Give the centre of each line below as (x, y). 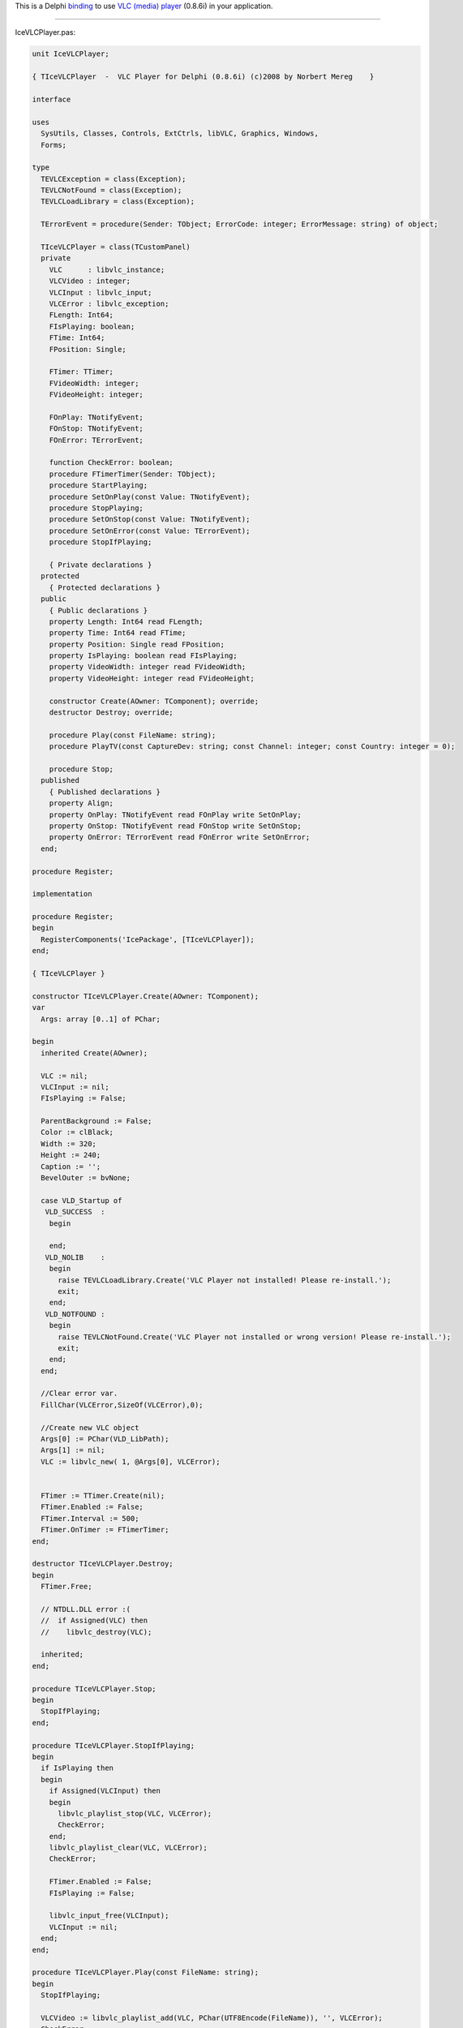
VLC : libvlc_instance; (107, 269)
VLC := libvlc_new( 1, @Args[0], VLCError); (131, 1461)
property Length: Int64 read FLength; (126, 621)
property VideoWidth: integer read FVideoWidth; (148, 667)
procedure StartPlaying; (99, 486)
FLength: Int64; (81, 315)
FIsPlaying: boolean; (92, 326)
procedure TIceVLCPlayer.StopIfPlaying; (113, 1745)
